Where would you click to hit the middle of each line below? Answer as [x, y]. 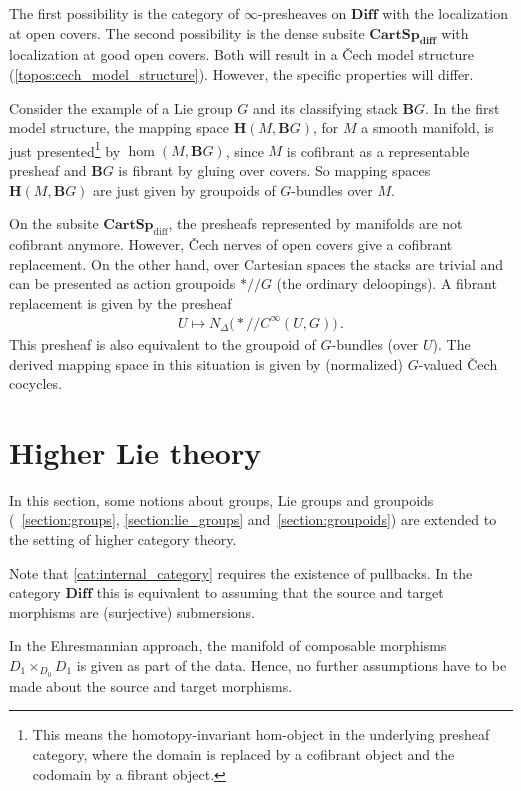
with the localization [445, 13]
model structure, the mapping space [119, 127]
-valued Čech [458, 363]
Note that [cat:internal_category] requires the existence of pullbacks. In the [241, 572]
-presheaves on [302, 13]
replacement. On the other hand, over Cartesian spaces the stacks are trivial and [256, 263]
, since [244, 150]
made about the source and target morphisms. [151, 685]
